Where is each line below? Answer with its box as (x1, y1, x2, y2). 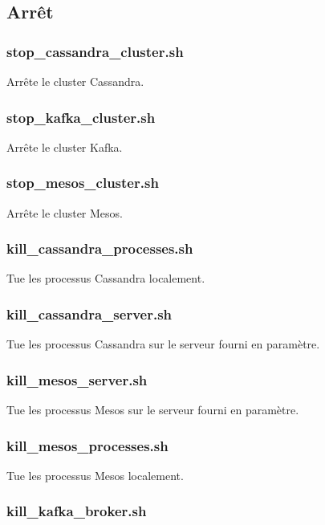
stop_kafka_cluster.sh (6, 107, 156, 127)
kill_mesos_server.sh (6, 369, 148, 389)
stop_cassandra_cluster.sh (6, 41, 184, 61)
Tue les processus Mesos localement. (6, 466, 184, 483)
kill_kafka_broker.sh (6, 501, 147, 521)
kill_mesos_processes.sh (6, 435, 169, 455)
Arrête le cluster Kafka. (6, 138, 123, 155)
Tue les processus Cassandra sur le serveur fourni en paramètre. (6, 336, 320, 352)
